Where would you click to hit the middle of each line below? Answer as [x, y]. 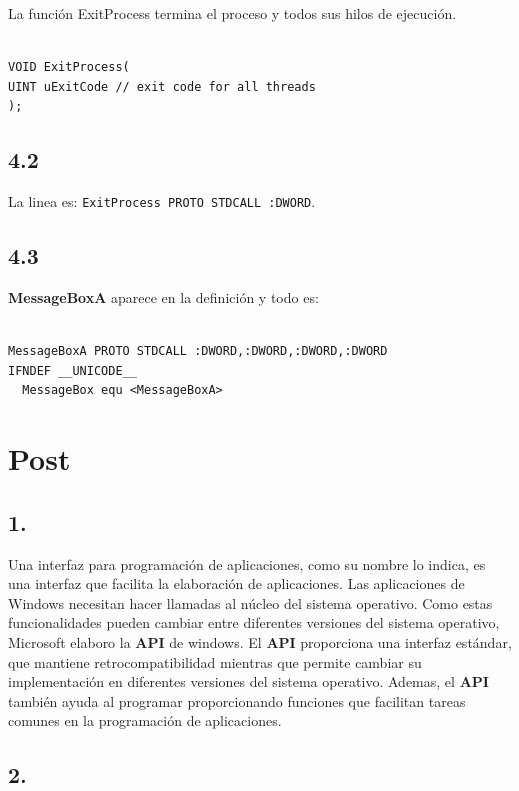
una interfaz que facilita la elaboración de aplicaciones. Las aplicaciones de [236, 583]
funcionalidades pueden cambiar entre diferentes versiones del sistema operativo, [254, 622]
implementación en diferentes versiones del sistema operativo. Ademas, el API [248, 681]
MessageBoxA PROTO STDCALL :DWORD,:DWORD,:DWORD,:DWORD [198, 351]
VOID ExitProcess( [69, 67]
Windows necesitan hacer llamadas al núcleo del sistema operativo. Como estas [250, 602]
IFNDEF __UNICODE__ [72, 370]
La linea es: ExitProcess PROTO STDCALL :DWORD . [162, 201]
